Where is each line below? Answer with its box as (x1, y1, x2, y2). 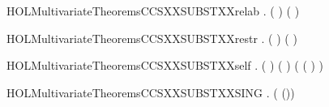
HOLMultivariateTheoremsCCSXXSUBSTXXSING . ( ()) (6, 83, 295, 101)
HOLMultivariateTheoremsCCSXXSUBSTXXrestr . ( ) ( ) (6, 29, 297, 46)
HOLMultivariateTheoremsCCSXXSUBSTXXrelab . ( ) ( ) (6, 2, 300, 19)
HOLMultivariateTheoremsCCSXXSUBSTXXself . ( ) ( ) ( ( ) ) (6, 57, 324, 74)
